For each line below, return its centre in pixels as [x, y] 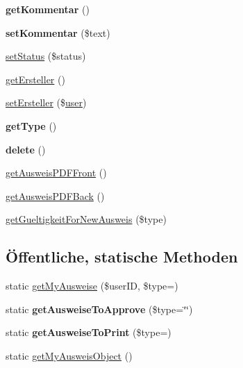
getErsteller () [35, 79]
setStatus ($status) [46, 56]
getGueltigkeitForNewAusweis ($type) [86, 219]
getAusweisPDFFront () [56, 173]
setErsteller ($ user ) [46, 102]
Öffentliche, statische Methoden [122, 257]
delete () [26, 149]
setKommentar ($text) [58, 32]
